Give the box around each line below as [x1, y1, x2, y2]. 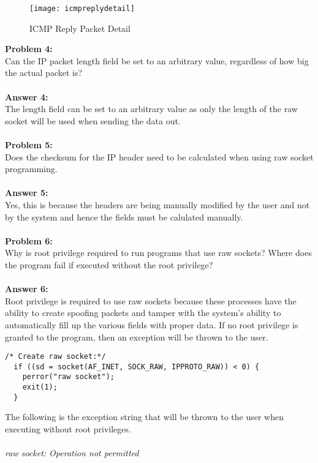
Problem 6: [5, 234, 53, 247]
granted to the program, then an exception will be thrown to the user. [5, 330, 268, 343]
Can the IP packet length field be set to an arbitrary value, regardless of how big [5, 54, 309, 67]
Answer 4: [5, 90, 48, 103]
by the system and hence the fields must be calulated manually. [5, 210, 243, 223]
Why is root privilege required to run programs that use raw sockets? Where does [5, 246, 312, 259]
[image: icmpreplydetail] [29, 4, 135, 13]
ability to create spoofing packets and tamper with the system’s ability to [5, 306, 281, 319]
